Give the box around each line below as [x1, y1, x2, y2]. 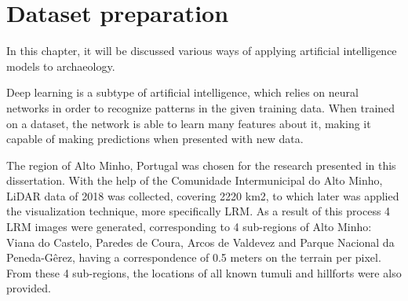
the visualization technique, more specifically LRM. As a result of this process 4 [6, 203, 391, 219]
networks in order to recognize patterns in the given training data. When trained [6, 99, 395, 116]
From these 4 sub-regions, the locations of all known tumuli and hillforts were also [6, 264, 402, 281]
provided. [6, 280, 51, 296]
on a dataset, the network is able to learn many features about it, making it [6, 115, 371, 131]
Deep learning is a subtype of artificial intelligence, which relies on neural [6, 84, 359, 101]
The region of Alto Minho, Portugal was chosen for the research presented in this [6, 156, 396, 173]
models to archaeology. [6, 57, 115, 74]
